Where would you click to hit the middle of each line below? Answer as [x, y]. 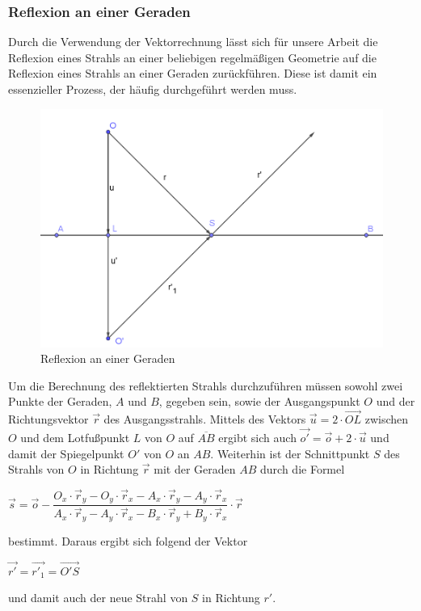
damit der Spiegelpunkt [66, 453]
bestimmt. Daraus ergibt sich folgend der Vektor [128, 540]
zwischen [387, 419]
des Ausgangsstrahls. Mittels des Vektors [205, 419]
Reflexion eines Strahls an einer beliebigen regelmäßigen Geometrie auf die [192, 57]
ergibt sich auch [257, 437]
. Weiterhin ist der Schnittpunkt [290, 453]
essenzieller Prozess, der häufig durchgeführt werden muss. [153, 89]
